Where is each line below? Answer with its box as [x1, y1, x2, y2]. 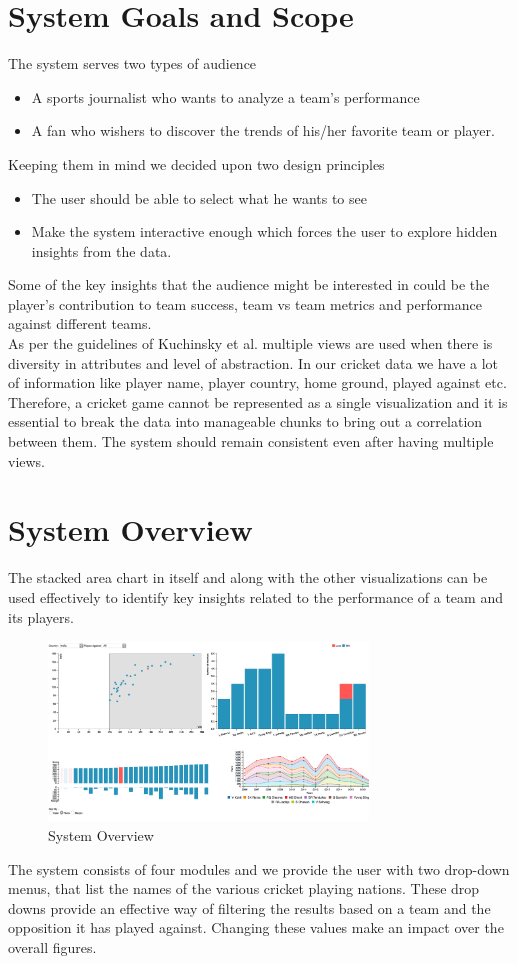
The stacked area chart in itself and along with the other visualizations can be [8, 567, 488, 588]
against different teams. [8, 313, 152, 334]
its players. [8, 606, 74, 627]
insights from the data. [31, 240, 172, 261]
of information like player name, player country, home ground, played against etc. [8, 372, 507, 393]
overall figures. [8, 936, 97, 957]
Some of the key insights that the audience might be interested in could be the [8, 274, 490, 295]
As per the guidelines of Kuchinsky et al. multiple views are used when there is [8, 333, 493, 354]
